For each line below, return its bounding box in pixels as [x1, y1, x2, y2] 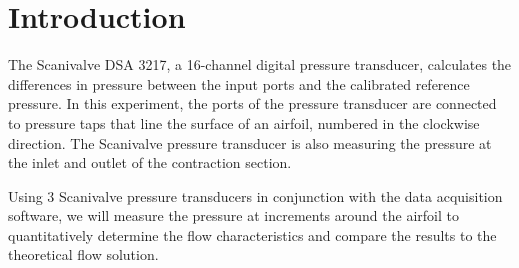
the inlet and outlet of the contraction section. [8, 152, 292, 173]
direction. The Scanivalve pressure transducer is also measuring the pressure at [8, 132, 492, 153]
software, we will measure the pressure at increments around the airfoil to [8, 205, 459, 226]
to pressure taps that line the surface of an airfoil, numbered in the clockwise [8, 112, 480, 133]
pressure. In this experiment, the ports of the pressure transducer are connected [8, 93, 497, 114]
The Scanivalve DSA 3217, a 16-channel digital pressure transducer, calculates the [8, 54, 512, 75]
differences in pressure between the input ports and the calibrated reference [8, 73, 470, 94]
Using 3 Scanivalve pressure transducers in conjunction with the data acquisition [8, 185, 503, 206]
